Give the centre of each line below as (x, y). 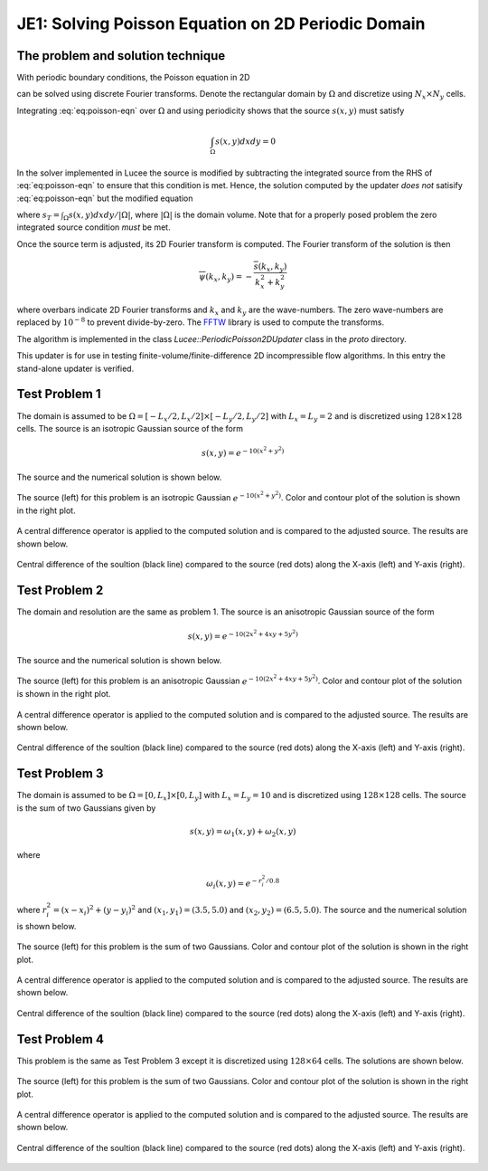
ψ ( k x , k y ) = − (226, 278)
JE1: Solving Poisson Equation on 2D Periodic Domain (221, 24)
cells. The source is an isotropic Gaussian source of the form (130, 428)
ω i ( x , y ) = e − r (234, 884)
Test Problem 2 (60, 590)
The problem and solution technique (121, 56)
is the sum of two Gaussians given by (86, 808)
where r (32, 910)
